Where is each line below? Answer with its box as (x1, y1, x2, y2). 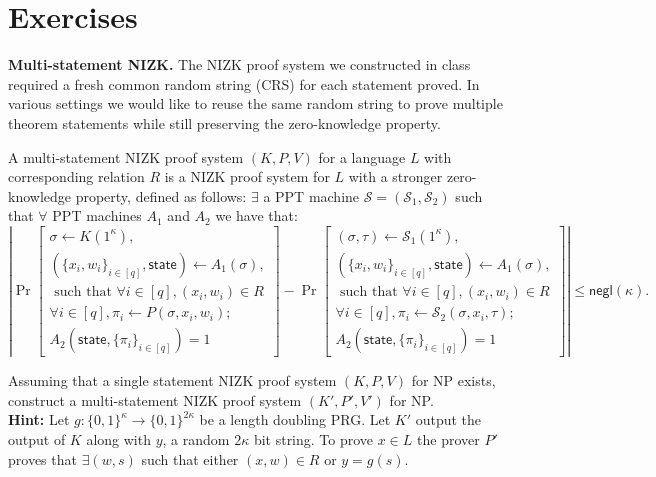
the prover (417, 428, 480, 449)
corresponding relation (8, 166, 145, 187)
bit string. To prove (253, 428, 374, 449)
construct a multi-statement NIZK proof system (8, 389, 302, 410)
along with (86, 428, 151, 449)
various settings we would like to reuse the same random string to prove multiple (8, 93, 503, 114)
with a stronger (348, 166, 443, 187)
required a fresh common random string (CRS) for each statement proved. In (8, 73, 480, 94)
